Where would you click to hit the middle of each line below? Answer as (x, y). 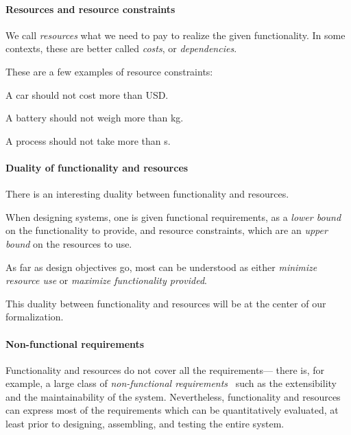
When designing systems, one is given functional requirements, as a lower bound (173, 216)
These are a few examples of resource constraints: (109, 71)
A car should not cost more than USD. (87, 94)
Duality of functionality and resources (97, 167)
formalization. (35, 317)
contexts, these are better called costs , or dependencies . (121, 48)
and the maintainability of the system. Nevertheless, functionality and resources (173, 396)
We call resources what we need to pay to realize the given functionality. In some (175, 35)
